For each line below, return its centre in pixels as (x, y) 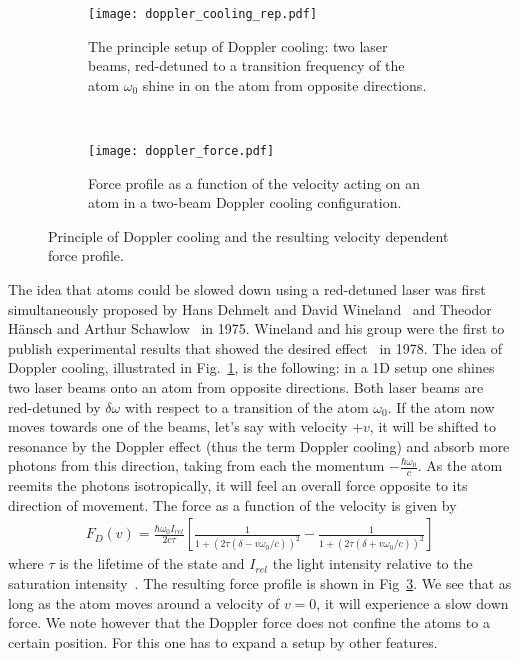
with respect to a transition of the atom (246, 406)
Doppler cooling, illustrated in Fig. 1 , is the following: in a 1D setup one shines (251, 367)
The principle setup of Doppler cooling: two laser (238, 45)
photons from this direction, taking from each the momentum (196, 465)
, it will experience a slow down (412, 602)
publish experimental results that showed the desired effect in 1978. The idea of (255, 347)
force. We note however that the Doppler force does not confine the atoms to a (249, 622)
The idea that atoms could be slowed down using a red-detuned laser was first (247, 289)
